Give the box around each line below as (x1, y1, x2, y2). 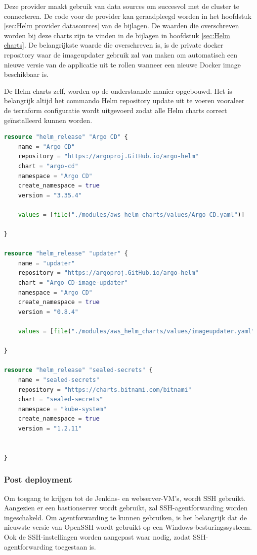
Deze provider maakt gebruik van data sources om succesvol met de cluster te (4, 1, 239, 11)
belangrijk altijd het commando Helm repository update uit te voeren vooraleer (4, 95, 245, 106)
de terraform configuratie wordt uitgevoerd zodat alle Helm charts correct (4, 105, 227, 115)
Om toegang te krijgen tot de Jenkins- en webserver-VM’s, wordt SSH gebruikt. (4, 493, 246, 503)
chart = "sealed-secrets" (18, 396, 103, 403)
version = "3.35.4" (18, 191, 82, 199)
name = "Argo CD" (18, 143, 75, 150)
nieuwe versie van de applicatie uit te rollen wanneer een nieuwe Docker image (4, 59, 241, 69)
